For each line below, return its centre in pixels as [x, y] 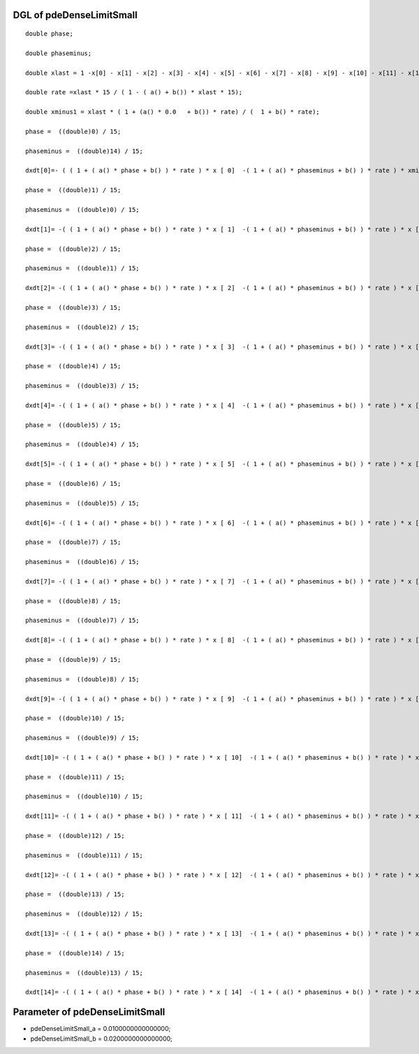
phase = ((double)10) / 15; [75, 719]
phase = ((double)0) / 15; [73, 131]
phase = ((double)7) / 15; [73, 542]
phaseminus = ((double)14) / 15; [84, 151]
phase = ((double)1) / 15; [73, 190]
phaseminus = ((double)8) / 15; [82, 679]
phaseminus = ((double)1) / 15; [82, 268]
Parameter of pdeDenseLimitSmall [89, 1012]
